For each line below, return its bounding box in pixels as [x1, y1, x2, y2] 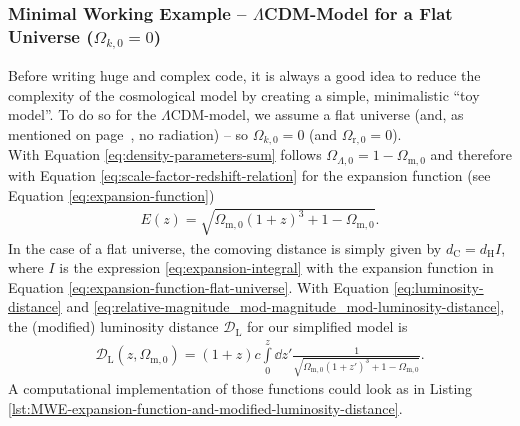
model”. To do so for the [8, 104, 157, 125]
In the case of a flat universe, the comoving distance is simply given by [8, 237, 442, 258]
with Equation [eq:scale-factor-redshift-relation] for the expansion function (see [8, 164, 491, 185]
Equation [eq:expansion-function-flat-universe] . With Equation [8, 276, 390, 297]
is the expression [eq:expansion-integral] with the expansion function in [59, 257, 494, 278]
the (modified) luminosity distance [8, 316, 219, 337]
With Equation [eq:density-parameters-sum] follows [8, 144, 322, 165]
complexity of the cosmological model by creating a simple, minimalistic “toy [8, 84, 480, 105]
